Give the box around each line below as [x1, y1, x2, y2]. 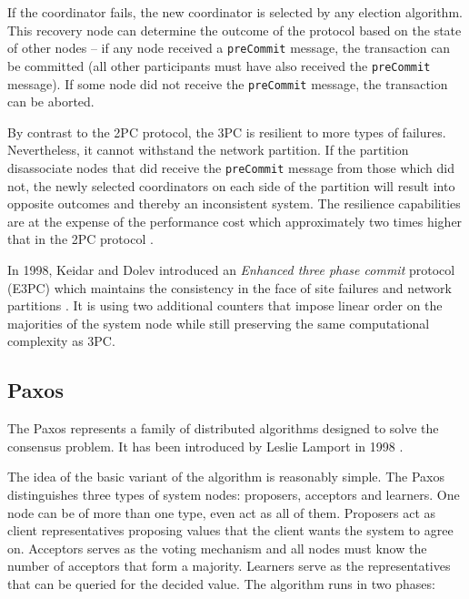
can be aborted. [7, 92, 95, 111]
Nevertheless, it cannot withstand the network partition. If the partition [7, 140, 409, 159]
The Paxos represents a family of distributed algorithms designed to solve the [7, 419, 439, 438]
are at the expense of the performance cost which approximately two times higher [7, 211, 463, 230]
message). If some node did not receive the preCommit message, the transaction [7, 74, 448, 93]
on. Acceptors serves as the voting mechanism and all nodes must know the [7, 538, 427, 557]
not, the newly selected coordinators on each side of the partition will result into [7, 176, 455, 195]
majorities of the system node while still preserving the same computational [7, 313, 430, 332]
